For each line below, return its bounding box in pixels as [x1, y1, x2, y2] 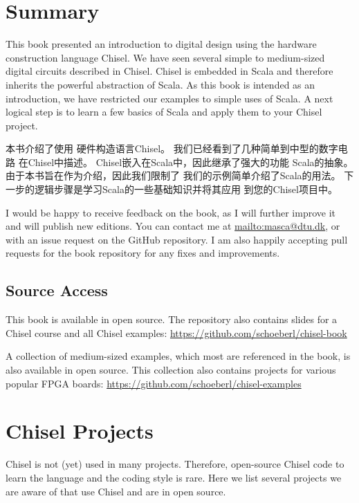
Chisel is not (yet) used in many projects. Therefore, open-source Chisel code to [6, 457, 344, 471]
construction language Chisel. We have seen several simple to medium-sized [6, 50, 325, 64]
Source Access [6, 280, 108, 301]
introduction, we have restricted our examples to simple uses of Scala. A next [6, 91, 333, 105]
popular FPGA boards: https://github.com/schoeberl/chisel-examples [6, 376, 302, 390]
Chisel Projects [6, 417, 154, 445]
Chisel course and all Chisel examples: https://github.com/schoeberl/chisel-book [6, 325, 347, 340]
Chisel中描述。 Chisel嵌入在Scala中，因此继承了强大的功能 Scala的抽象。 [28, 154, 353, 169]
